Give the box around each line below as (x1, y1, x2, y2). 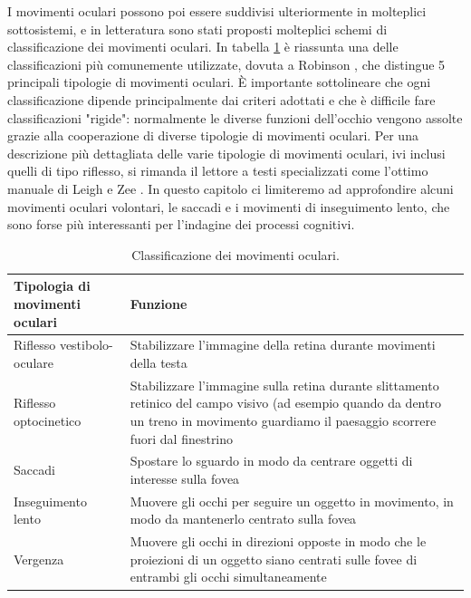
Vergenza (14, 549, 64, 568)
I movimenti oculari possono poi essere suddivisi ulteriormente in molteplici (7, 2, 427, 20)
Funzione (130, 294, 187, 313)
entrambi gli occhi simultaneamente (130, 567, 327, 586)
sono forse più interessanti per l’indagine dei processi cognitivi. (7, 215, 355, 234)
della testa (130, 352, 187, 371)
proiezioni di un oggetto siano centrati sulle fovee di (130, 549, 418, 568)
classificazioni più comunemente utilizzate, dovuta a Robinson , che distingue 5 (7, 54, 446, 73)
